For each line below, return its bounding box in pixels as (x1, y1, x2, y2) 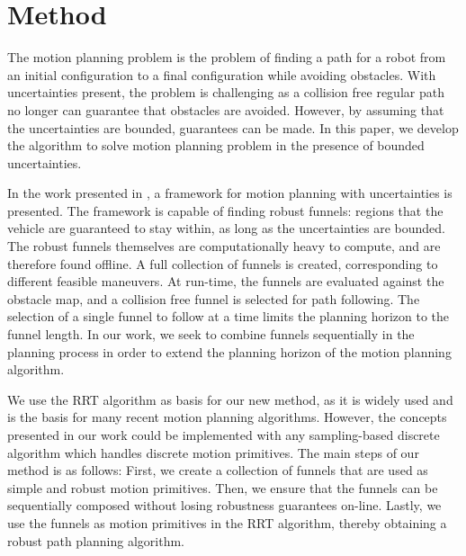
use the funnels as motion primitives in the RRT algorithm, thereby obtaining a (7, 513, 447, 532)
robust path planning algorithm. (7, 531, 184, 550)
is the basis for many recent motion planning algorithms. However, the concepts (7, 408, 447, 426)
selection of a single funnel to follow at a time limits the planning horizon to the (7, 307, 450, 326)
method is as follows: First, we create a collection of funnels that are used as (7, 461, 428, 480)
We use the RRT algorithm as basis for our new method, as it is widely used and (7, 390, 453, 408)
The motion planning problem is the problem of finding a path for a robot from (7, 48, 446, 67)
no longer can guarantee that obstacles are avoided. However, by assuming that (7, 100, 444, 119)
